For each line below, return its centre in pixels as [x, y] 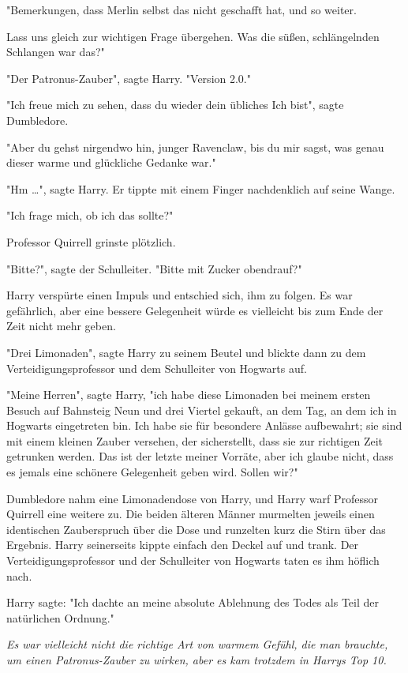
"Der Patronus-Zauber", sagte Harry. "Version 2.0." [129, 78]
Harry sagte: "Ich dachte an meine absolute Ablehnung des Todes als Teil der [193, 602]
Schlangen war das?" [56, 52]
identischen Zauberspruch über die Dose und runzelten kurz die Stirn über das [196, 529]
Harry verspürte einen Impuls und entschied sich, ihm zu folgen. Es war [180, 295]
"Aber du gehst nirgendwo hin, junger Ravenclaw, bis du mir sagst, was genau [195, 147]
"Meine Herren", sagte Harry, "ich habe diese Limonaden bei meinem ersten [189, 395]
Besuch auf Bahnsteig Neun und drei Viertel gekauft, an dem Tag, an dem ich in [202, 410]
